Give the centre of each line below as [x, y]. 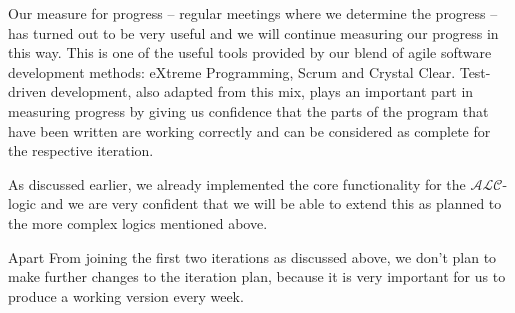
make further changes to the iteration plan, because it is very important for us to [257, 276]
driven [27, 91]
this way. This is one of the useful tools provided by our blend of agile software [250, 52]
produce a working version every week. [126, 295]
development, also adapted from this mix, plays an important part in [262, 91]
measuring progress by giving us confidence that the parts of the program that [248, 110]
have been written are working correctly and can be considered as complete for [249, 130]
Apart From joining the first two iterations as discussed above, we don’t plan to [252, 256]
